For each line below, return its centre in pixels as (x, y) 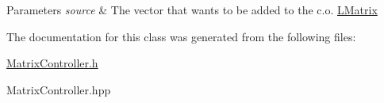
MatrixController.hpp (59, 89)
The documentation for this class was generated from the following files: (181, 36)
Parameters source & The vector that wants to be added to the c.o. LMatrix (192, 10)
